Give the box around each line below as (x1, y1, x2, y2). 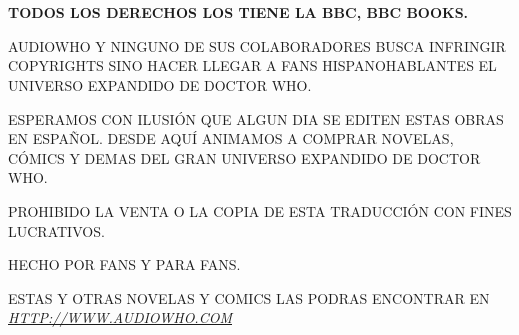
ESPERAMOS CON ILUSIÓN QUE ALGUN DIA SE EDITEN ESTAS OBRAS (8, 108, 504, 129)
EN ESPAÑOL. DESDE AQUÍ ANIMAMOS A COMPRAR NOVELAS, (8, 128, 454, 149)
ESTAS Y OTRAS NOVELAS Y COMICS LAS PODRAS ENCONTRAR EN (8, 287, 490, 308)
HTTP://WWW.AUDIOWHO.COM (8, 307, 232, 328)
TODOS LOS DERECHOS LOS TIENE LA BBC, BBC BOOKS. (8, 2, 469, 23)
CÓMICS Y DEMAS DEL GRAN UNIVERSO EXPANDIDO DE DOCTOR (8, 147, 481, 168)
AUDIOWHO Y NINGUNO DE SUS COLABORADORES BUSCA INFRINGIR (8, 35, 506, 56)
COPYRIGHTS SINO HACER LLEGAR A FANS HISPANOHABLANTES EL (8, 55, 497, 76)
